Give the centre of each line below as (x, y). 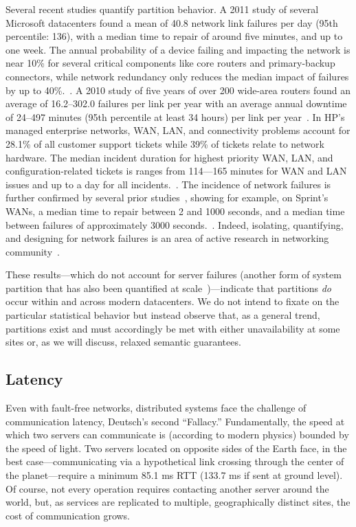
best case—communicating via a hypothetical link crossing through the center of (175, 461)
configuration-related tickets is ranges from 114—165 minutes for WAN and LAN (176, 171)
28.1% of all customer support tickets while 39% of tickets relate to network (165, 143)
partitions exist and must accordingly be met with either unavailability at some (173, 328)
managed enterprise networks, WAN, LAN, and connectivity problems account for (178, 130)
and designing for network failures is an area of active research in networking (167, 238)
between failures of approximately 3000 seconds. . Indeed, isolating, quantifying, (175, 224)
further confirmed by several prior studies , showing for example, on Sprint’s (167, 198)
